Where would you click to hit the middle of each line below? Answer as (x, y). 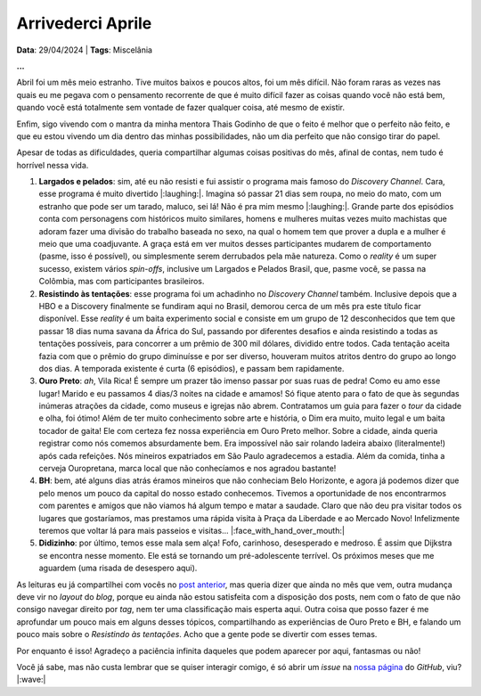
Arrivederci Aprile (84, 23)
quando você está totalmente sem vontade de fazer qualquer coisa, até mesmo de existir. (181, 108)
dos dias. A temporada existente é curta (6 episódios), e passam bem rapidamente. (192, 368)
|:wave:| (31, 680)
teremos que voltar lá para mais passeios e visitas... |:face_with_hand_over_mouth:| (192, 531)
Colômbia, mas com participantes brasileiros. (122, 282)
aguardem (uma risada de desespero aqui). (118, 568)
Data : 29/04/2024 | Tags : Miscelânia (85, 50)
